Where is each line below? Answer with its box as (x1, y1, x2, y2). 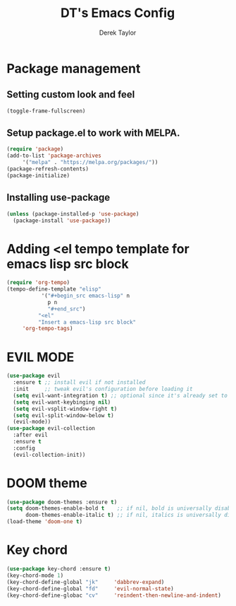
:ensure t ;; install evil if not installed (13, 379, 146, 386)
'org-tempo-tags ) (22, 325, 73, 332)
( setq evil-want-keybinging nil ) (13, 398, 111, 406)
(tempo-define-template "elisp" (6, 286, 101, 293)
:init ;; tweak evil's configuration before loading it (13, 385, 193, 392)
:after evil (13, 431, 49, 439)
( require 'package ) (6, 146, 64, 153)
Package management (6, 60, 141, 76)
